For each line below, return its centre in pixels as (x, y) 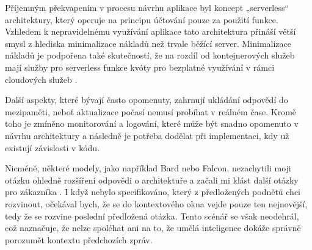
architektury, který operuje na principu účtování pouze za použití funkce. (142, 19)
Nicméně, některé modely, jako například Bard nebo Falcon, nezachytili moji (148, 168)
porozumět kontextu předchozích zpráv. (79, 239)
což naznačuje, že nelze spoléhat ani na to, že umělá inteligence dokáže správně (153, 228)
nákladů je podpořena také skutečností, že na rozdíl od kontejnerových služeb (150, 55)
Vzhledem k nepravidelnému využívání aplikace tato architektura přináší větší (151, 31)
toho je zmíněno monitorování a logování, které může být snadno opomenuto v (152, 123)
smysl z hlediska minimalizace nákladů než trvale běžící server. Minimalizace (148, 43)
